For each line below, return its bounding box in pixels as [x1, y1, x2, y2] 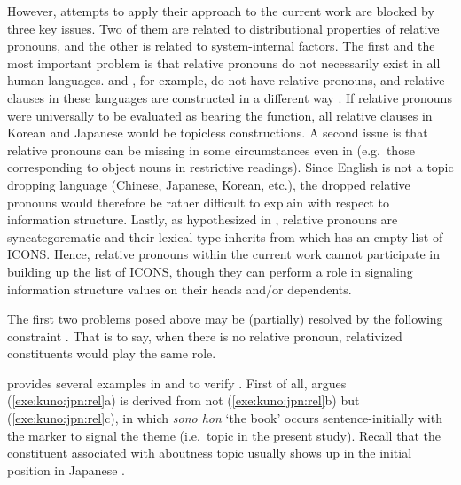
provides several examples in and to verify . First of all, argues [7, 373, 347, 392]
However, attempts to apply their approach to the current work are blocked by [7, 2, 434, 20]
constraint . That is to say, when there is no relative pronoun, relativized [7, 326, 402, 345]
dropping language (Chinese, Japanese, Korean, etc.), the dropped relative [7, 175, 410, 193]
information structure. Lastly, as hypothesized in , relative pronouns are [7, 210, 398, 229]
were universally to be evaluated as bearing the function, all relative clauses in [7, 106, 433, 124]
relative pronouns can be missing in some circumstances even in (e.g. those [7, 140, 415, 159]
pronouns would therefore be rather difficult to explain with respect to [7, 192, 389, 211]
